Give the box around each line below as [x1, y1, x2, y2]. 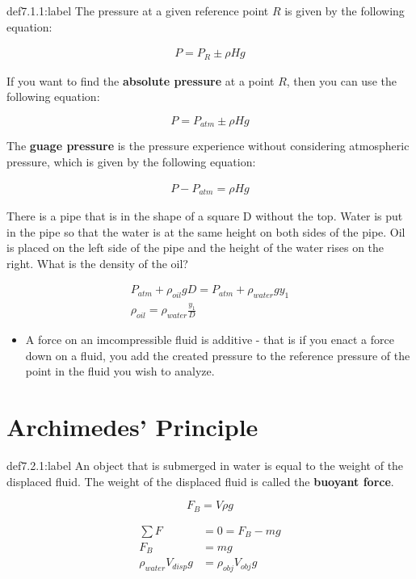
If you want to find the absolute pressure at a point [6, 72, 275, 89]
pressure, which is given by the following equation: [6, 153, 256, 170]
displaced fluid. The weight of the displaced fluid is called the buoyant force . [6, 472, 394, 489]
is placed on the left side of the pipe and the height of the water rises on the [6, 239, 384, 256]
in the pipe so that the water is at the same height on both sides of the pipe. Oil [6, 223, 405, 240]
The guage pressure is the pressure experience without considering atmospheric [6, 137, 410, 154]
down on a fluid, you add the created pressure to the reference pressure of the [25, 346, 410, 363]
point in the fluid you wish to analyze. [25, 363, 215, 380]
